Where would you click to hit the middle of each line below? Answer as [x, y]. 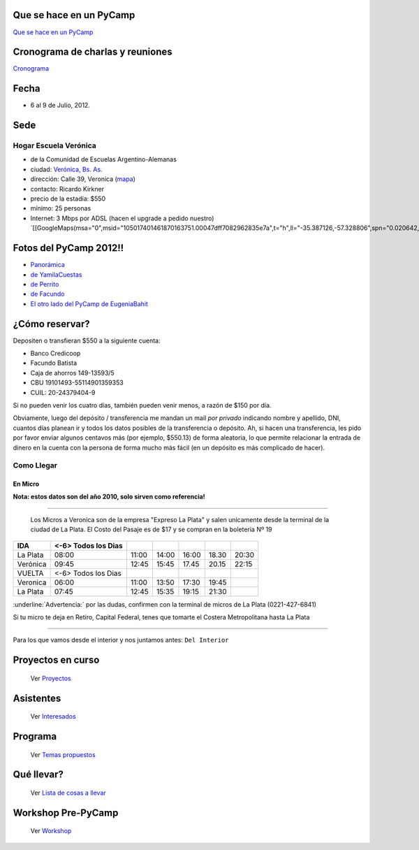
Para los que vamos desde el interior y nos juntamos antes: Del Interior [121, 640]
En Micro [26, 484]
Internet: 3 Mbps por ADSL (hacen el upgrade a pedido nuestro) [122, 218]
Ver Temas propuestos [63, 754]
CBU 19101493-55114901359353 [77, 383]
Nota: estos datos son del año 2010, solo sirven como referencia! [109, 497]
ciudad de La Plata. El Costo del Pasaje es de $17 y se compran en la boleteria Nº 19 [151, 530]
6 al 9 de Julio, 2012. [60, 106]
